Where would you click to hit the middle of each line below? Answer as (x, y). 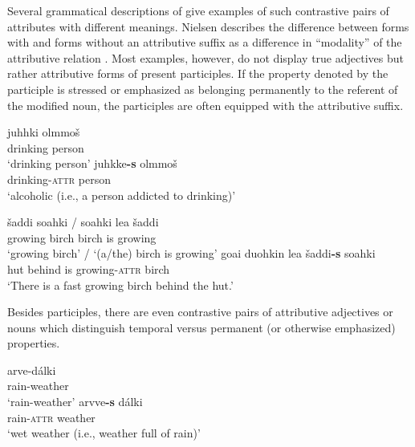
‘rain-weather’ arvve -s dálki (75, 402)
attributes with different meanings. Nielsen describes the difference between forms (208, 26)
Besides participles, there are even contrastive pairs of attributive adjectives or (200, 312)
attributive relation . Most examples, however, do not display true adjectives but (205, 57)
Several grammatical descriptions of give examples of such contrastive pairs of (198, 10)
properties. (34, 343)
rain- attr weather (51, 417)
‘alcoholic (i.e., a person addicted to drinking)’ (122, 195)
